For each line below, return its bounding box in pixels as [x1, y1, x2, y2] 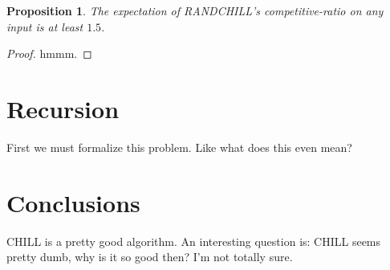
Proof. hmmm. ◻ [6, 45, 92, 62]
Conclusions [6, 186, 140, 219]
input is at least [6, 18, 83, 35]
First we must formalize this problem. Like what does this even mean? [6, 138, 352, 155]
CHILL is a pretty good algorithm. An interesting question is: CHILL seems [6, 232, 381, 249]
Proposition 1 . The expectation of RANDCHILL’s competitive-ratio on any [6, 2, 384, 18]
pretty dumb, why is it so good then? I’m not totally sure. [6, 248, 293, 265]
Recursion [6, 92, 120, 125]
